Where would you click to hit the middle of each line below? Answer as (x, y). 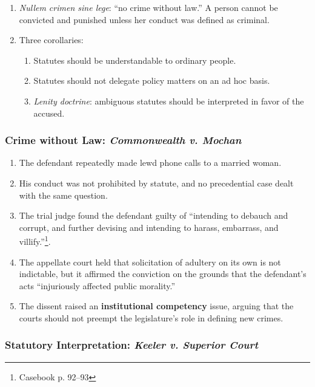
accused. (49, 113)
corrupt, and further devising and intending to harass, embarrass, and (149, 227)
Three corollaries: (51, 40)
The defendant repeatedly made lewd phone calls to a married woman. (150, 163)
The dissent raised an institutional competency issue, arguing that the (156, 306)
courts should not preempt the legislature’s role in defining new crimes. (151, 317)
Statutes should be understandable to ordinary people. (135, 60)
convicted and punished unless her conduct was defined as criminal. (144, 19)
